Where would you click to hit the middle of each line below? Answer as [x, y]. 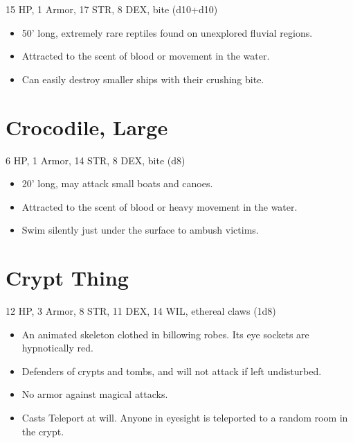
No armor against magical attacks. [95, 394]
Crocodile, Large [87, 127]
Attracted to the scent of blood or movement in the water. [146, 56]
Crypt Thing [67, 278]
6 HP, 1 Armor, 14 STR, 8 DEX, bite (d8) [96, 160]
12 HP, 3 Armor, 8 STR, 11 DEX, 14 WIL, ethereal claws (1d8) [141, 311]
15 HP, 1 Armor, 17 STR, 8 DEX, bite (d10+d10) [112, 9]
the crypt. [43, 431]
